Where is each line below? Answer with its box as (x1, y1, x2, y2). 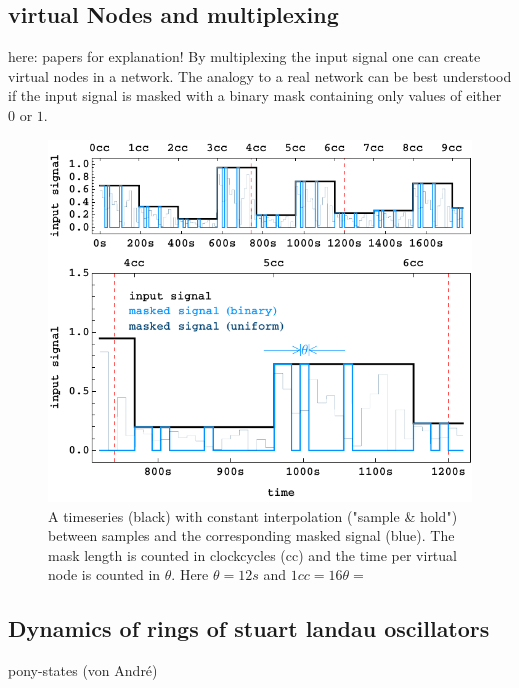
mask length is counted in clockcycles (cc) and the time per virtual (48, 544, 457, 565)
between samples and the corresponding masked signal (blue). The (48, 525, 455, 546)
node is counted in (48, 564, 161, 585)
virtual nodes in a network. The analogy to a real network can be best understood (8, 65, 512, 86)
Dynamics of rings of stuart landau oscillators (8, 613, 490, 644)
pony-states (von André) (8, 660, 158, 681)
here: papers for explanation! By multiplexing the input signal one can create (8, 46, 481, 67)
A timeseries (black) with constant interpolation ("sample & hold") (48, 505, 458, 526)
